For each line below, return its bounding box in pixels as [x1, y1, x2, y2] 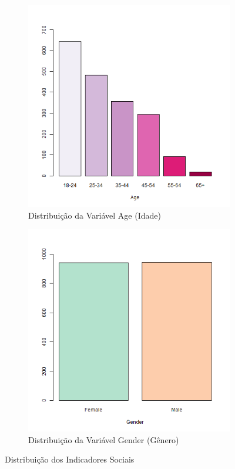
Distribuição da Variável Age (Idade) [28, 209, 161, 221]
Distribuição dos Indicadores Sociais [5, 453, 135, 465]
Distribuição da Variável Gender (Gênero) [28, 433, 179, 445]
